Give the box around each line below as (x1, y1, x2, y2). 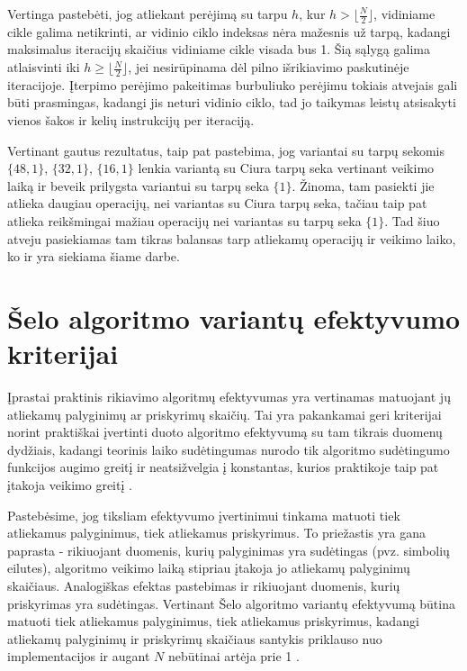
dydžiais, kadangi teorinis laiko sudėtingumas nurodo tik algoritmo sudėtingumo (7, 440, 450, 458)
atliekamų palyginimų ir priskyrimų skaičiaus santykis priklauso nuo (7, 629, 382, 648)
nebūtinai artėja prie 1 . (167, 647, 300, 666)
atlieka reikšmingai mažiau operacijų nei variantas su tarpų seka (7, 212, 362, 230)
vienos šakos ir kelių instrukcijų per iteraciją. (7, 111, 255, 130)
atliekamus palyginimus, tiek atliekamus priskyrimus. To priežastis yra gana (7, 523, 427, 542)
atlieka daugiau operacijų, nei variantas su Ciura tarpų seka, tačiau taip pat (7, 194, 427, 213)
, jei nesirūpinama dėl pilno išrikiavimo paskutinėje (128, 58, 409, 77)
